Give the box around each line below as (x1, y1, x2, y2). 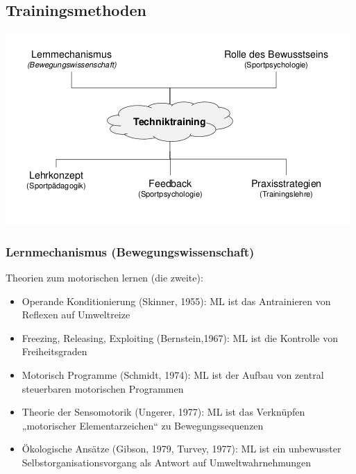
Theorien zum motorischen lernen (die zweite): (6, 270, 203, 285)
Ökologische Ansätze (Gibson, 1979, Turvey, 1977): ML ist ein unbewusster (22, 441, 341, 456)
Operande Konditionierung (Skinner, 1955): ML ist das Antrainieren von (22, 293, 331, 308)
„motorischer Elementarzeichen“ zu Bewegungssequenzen (22, 418, 264, 432)
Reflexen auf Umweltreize (22, 307, 130, 322)
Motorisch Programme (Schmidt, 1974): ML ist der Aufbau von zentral (22, 367, 324, 382)
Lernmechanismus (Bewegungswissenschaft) (6, 243, 255, 260)
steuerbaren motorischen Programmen (22, 381, 184, 395)
